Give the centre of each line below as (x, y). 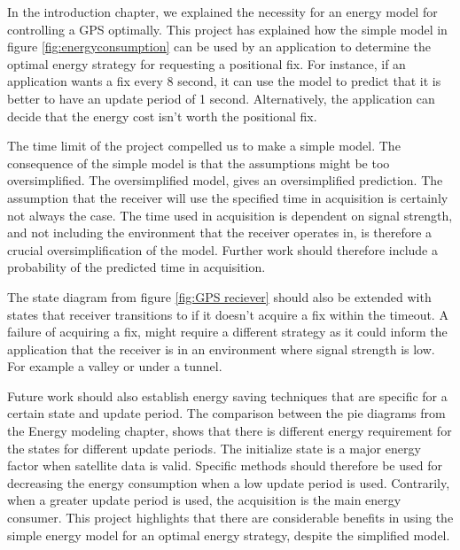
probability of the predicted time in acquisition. (136, 267)
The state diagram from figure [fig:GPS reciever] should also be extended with (219, 296)
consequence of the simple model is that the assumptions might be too (199, 163)
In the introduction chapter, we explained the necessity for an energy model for (222, 12)
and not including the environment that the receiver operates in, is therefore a (220, 232)
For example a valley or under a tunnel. (115, 366)
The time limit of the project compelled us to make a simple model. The (204, 146)
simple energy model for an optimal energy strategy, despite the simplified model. (229, 535)
